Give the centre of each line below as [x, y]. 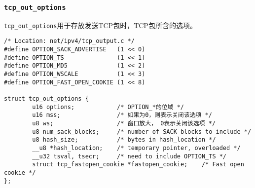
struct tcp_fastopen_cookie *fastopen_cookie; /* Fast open [138, 165]
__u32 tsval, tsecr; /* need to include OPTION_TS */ [129, 156]
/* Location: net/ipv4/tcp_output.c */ [69, 41]
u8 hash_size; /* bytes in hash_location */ [124, 140]
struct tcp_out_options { [46, 99]
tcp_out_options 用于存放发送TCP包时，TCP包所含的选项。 [100, 25]
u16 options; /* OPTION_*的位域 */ [108, 107]
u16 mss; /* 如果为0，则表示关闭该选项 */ [122, 115]
